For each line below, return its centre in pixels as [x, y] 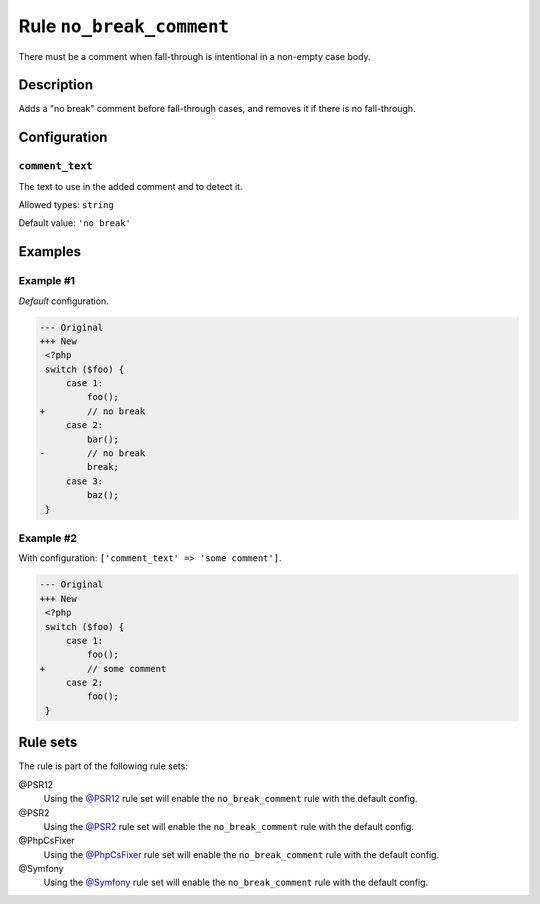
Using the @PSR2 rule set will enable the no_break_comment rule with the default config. [229, 826]
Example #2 [48, 538]
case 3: [84, 481]
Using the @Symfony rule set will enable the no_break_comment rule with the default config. [236, 882]
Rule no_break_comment [124, 26]
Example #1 [46, 281]
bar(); [103, 439]
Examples [50, 251]
